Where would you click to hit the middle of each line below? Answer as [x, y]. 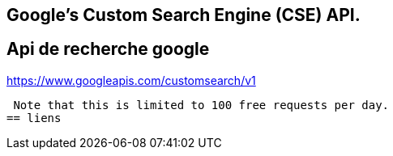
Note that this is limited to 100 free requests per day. [201, 105]
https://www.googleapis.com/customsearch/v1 [131, 80]
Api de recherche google [108, 49]
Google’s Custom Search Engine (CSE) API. [184, 15]
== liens [34, 118]
